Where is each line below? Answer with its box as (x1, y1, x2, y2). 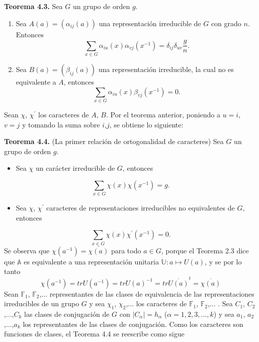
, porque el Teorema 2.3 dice (161, 245, 249, 255)
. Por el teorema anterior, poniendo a (106, 109, 221, 119)
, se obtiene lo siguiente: (109, 119, 184, 129)
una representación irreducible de (99, 18, 201, 28)
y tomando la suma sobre (22, 119, 100, 129)
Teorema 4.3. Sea (4, 1, 63, 11)
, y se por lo (205, 256, 242, 266)
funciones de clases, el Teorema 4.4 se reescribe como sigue (4, 328, 185, 339)
